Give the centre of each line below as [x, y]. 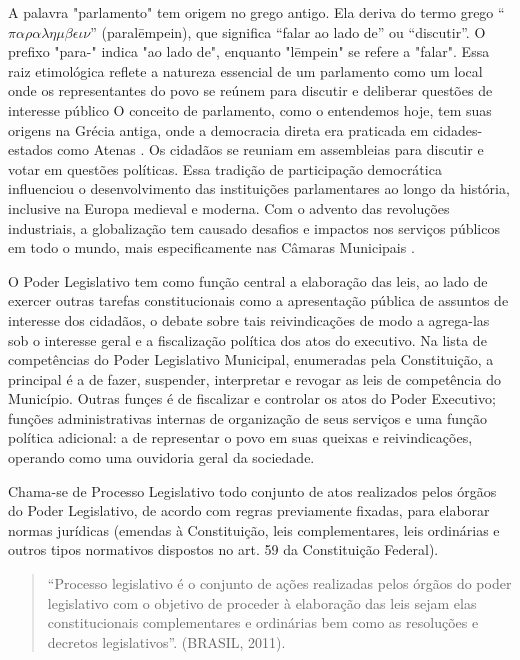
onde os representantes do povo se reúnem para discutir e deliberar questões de [250, 90]
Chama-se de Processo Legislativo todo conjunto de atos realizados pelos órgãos [252, 490]
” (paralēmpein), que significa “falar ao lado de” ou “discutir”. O [288, 31]
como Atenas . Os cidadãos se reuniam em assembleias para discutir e [270, 149]
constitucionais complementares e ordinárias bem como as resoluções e [263, 622]
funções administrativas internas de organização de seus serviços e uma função [248, 417]
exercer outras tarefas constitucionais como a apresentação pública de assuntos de [258, 300]
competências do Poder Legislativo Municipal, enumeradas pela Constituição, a [251, 359]
